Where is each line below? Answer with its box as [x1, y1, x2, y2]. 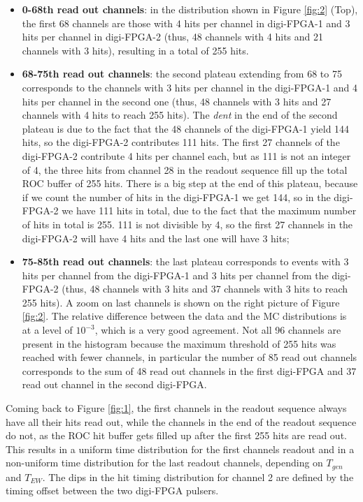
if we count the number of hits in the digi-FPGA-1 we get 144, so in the [22, 189, 331, 204]
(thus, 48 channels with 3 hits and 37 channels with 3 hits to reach [62, 281, 348, 296]
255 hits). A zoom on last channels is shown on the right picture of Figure [22, 295, 340, 309]
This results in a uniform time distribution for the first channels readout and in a [6, 441, 355, 456]
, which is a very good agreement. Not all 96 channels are [94, 323, 341, 337]
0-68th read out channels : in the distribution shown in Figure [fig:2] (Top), [22, 2, 358, 16]
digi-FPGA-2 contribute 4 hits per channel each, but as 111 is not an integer [22, 148, 351, 163]
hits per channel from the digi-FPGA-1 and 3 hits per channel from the [22, 267, 329, 282]
